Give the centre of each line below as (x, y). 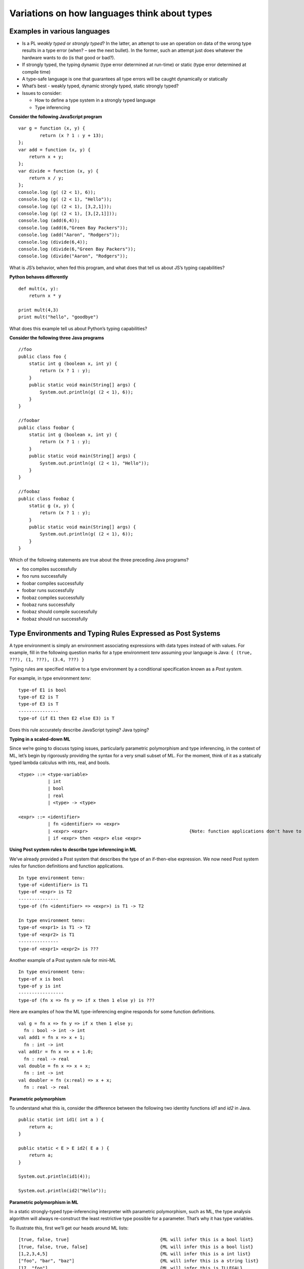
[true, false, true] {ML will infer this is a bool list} (136, 1240)
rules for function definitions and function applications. (67, 866)
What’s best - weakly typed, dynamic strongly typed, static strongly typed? (101, 86)
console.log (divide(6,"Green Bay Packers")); (77, 249)
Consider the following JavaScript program (56, 116)
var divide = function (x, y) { (59, 171)
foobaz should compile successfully (60, 612)
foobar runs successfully (48, 590)
